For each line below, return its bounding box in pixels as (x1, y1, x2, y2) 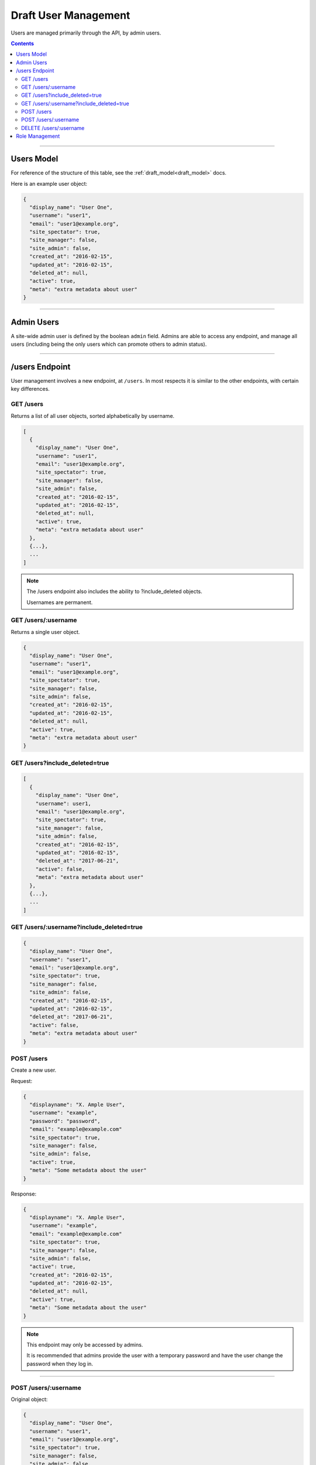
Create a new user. (11, 1067, 57, 1074)
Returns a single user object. (11, 628, 80, 635)
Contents (11, 40, 35, 47)
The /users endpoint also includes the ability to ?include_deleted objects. (26, 588, 202, 595)
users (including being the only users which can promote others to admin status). (11, 340, 207, 348)
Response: (11, 1190, 37, 1197)
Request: (11, 1077, 32, 1084)
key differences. (11, 386, 50, 393)
